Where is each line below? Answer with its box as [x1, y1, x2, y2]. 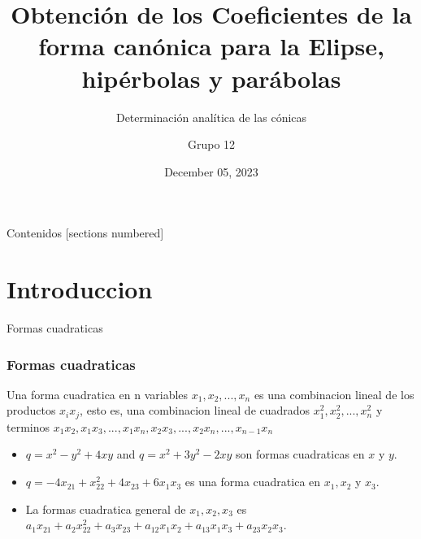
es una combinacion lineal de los [254, 385, 414, 402]
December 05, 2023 [164, 163, 258, 180]
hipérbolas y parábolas [81, 61, 341, 94]
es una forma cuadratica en [184, 473, 321, 490]
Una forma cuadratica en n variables [7, 385, 189, 402]
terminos [7, 418, 50, 435]
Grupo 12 [187, 136, 236, 153]
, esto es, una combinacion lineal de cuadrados [80, 402, 310, 419]
